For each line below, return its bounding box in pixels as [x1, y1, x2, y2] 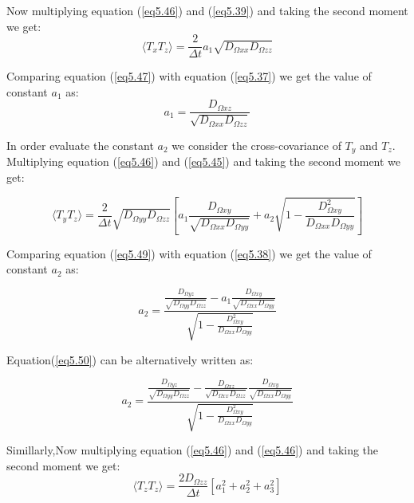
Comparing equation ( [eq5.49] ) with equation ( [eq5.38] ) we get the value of [6, 245, 372, 261]
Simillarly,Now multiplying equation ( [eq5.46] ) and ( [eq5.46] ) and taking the [6, 442, 379, 458]
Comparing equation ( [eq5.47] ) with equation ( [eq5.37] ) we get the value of [6, 68, 372, 84]
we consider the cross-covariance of [172, 136, 341, 153]
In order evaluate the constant [6, 136, 154, 153]
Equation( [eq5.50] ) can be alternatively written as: [6, 351, 254, 367]
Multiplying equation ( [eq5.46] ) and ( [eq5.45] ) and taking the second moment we [6, 153, 401, 170]
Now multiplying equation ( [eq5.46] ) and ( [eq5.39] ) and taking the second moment [6, 2, 408, 18]
